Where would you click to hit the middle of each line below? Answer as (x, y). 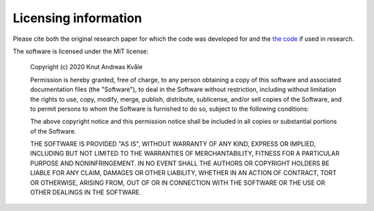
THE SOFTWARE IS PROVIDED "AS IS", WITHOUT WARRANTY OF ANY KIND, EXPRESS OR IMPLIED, (173, 144)
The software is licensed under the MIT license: (81, 51)
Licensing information (77, 18)
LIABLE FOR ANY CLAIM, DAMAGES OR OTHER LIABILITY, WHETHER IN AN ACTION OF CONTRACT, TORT (184, 173)
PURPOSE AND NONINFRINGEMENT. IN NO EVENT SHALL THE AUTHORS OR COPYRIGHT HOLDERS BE (180, 163)
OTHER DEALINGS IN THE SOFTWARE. (86, 192)
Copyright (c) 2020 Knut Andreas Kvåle (87, 67)
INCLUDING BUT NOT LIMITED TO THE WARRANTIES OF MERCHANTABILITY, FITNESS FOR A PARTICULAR (185, 154)
